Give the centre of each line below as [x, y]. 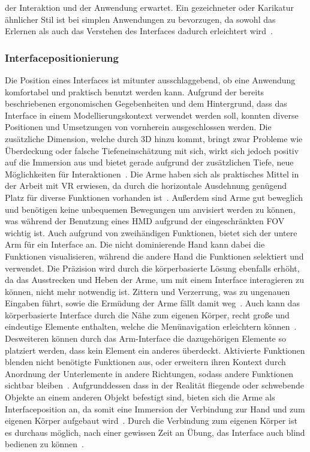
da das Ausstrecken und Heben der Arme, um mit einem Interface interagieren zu [154, 280]
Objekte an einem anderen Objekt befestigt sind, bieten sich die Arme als [140, 397]
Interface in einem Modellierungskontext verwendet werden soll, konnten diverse [152, 115]
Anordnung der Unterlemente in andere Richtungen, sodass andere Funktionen [149, 373]
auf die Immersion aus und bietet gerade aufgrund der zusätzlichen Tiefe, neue [149, 162]
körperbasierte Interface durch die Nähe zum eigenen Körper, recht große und [147, 314]
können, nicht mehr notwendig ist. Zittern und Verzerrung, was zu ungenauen [148, 291]
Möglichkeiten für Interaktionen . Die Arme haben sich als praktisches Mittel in [152, 174]
